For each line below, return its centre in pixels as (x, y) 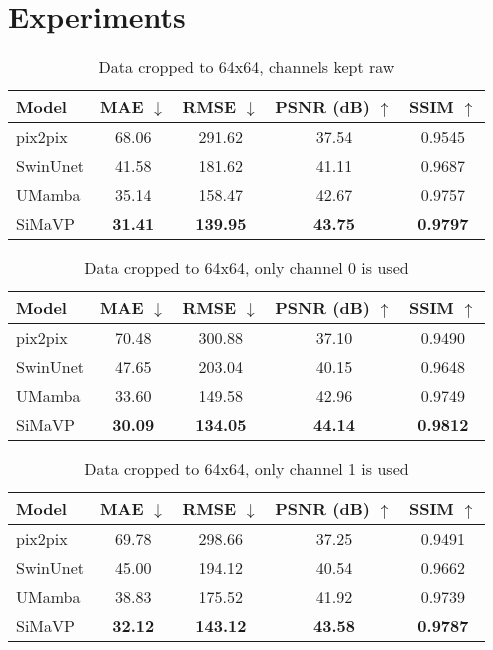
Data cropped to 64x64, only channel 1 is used (246, 469)
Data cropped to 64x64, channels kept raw (246, 67)
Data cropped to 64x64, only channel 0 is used (246, 268)
